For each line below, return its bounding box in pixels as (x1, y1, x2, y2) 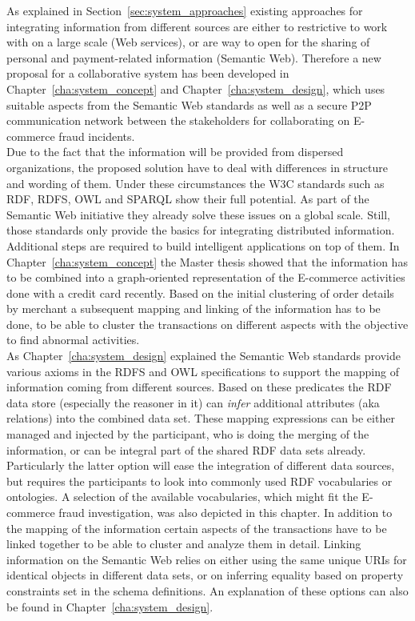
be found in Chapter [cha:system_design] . (6, 598, 213, 615)
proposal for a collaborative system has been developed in (6, 65, 289, 82)
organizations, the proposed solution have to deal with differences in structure (6, 158, 388, 175)
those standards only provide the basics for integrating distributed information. (6, 222, 395, 238)
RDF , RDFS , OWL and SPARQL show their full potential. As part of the (6, 190, 369, 207)
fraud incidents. (58, 127, 135, 144)
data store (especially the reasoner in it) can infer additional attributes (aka (6, 394, 380, 411)
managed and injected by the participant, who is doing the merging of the (6, 426, 369, 443)
